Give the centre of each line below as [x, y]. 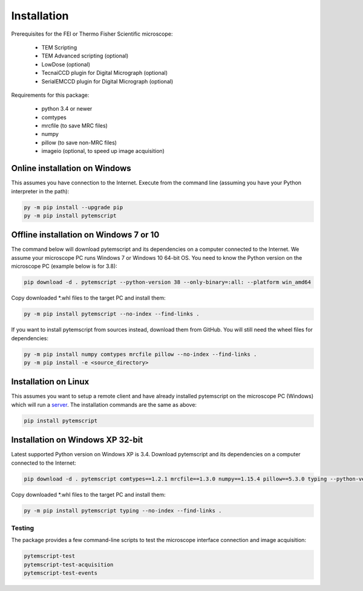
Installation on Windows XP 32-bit [77, 440]
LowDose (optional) [66, 64]
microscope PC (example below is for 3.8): [64, 266]
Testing [23, 528]
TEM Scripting [59, 47]
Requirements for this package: [50, 95]
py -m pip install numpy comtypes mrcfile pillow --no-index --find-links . [140, 354]
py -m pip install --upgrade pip [74, 207]
